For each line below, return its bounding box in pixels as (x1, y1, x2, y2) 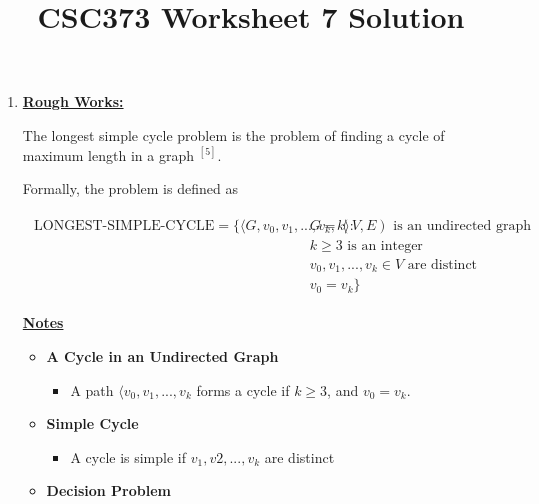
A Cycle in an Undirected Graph (46, 345, 279, 366)
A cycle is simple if (70, 446, 187, 467)
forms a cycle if (196, 379, 290, 400)
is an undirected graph (393, 218, 532, 233)
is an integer (347, 238, 423, 253)
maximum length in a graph (22, 144, 194, 165)
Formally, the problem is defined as (22, 178, 238, 199)
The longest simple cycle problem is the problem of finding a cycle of (22, 124, 445, 145)
